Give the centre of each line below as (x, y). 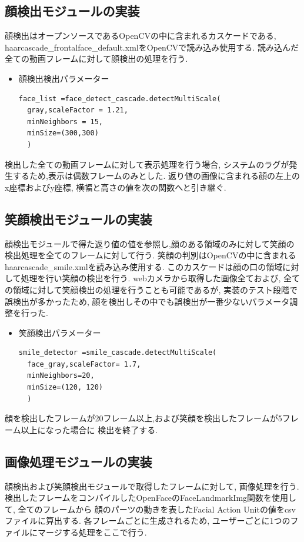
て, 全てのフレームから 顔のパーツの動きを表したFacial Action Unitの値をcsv (151, 509)
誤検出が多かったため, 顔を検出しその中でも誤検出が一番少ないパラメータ (147, 301)
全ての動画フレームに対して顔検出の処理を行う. (96, 59)
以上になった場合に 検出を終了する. (89, 429)
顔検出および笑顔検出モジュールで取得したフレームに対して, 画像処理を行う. (152, 486)
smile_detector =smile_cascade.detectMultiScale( (118, 353)
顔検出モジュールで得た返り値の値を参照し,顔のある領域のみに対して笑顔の (150, 243)
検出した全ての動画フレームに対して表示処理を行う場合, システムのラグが (147, 164)
